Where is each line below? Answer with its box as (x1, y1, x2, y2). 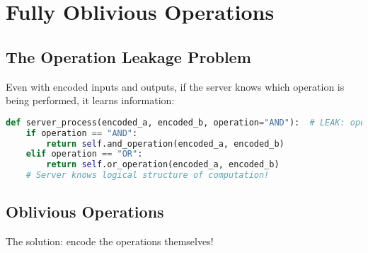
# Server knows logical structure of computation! (25, 170, 270, 181)
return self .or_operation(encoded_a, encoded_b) (46, 159, 280, 170)
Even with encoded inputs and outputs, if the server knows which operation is (6, 79, 345, 94)
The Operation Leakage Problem (6, 45, 251, 67)
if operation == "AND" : (25, 128, 138, 138)
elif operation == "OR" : (25, 149, 143, 159)
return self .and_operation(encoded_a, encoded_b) (46, 138, 284, 149)
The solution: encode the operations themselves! (6, 234, 214, 249)
